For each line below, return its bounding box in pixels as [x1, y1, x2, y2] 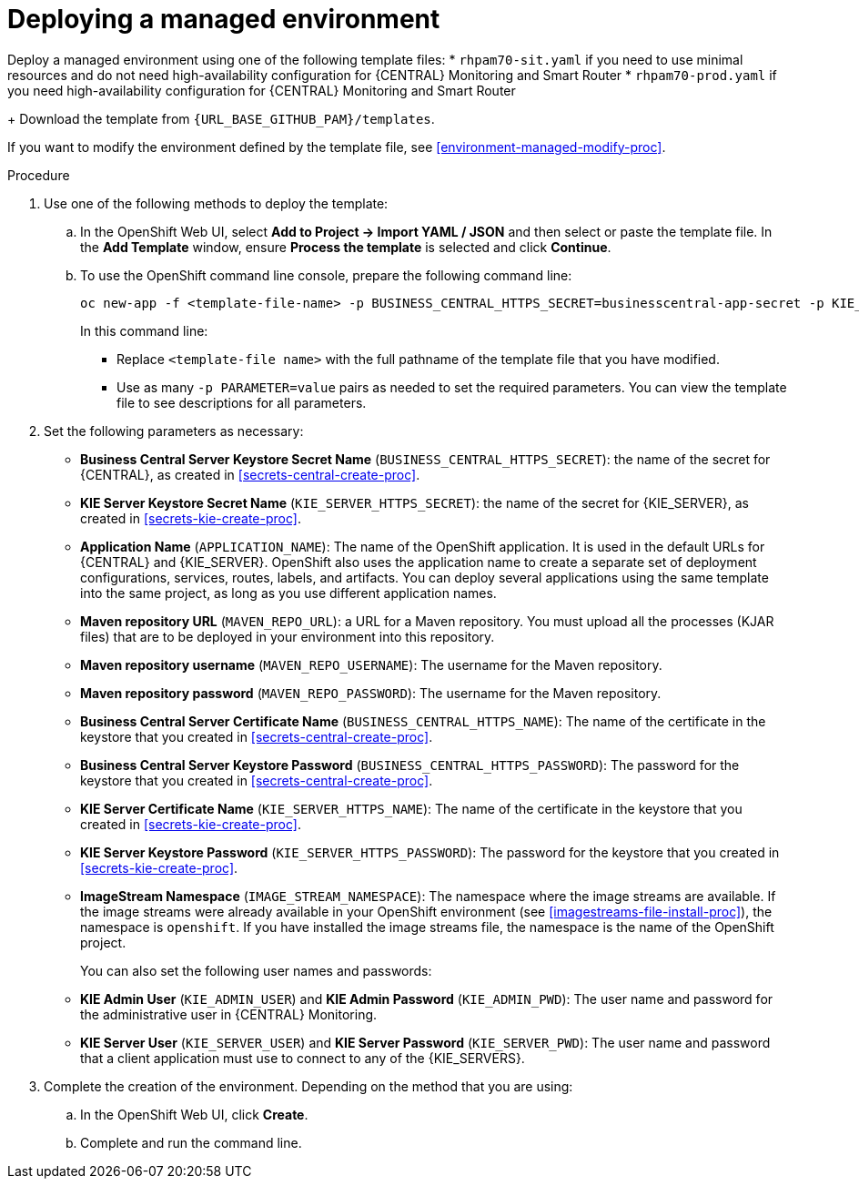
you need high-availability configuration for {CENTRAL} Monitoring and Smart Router [7, 82, 516, 98]
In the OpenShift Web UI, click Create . [80, 1106, 308, 1122]
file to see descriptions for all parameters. [116, 394, 367, 411]
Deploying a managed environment [7, 4, 440, 35]
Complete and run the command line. [80, 1134, 302, 1151]
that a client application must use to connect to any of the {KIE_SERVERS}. [80, 1049, 525, 1066]
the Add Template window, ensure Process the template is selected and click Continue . [80, 238, 611, 255]
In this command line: [80, 322, 208, 339]
